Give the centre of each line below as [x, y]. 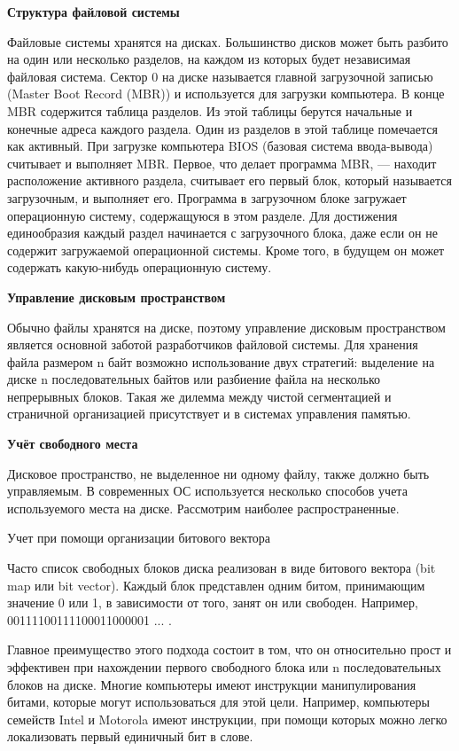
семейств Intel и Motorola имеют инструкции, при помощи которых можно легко [227, 719]
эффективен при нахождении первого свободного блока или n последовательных [224, 667]
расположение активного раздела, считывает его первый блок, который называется [229, 180]
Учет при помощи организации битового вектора [139, 538]
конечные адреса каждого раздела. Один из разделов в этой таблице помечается [222, 128]
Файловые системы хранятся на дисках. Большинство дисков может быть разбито [228, 41]
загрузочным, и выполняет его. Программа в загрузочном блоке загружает [207, 197]
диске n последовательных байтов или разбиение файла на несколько [194, 379]
